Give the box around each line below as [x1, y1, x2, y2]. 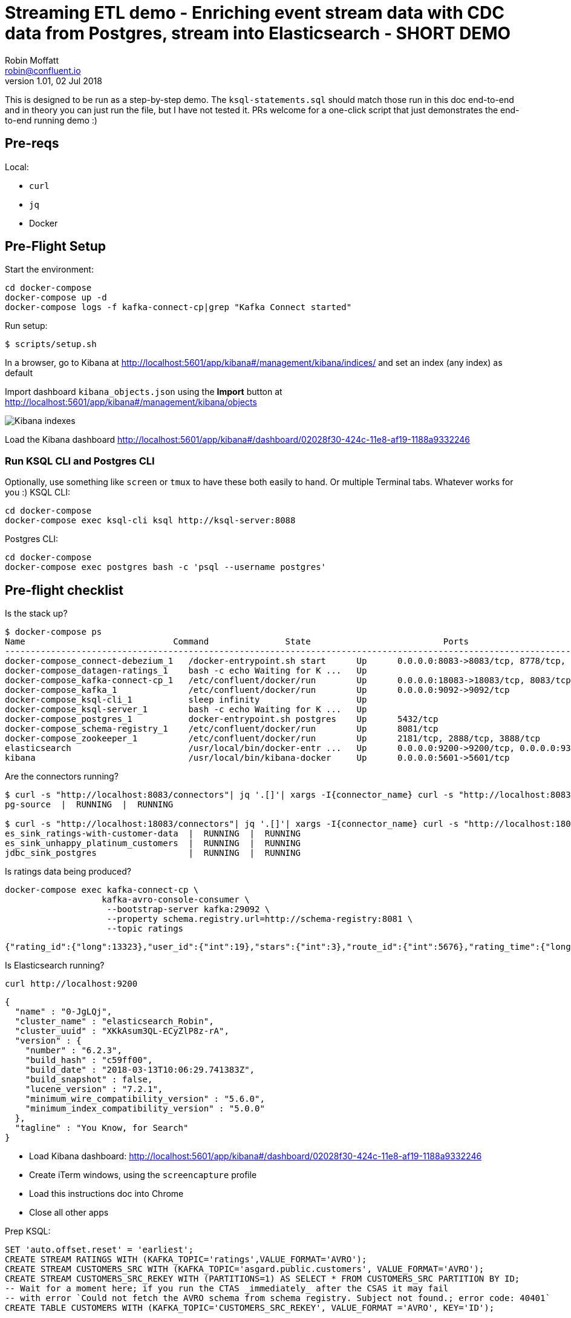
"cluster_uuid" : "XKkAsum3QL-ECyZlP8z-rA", [15, 1026, 229, 1036]
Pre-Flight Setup [5, 239, 106, 254]
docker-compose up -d [5, 293, 107, 303]
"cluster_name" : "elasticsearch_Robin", [15, 1016, 214, 1027]
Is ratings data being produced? [5, 866, 131, 877]
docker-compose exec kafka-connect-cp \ [5, 885, 199, 895]
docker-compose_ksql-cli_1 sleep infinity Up [5, 695, 367, 705]
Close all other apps [29, 1207, 109, 1218]
